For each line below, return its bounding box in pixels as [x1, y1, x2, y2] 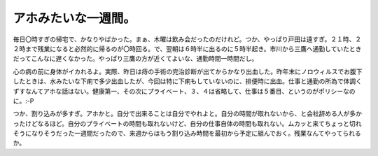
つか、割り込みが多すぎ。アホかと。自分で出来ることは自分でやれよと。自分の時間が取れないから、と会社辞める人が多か [13, 109, 363, 118]
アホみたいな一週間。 [13, 10, 136, 26]
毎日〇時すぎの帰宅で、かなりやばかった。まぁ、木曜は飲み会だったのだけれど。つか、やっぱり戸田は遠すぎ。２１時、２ [13, 35, 362, 43]
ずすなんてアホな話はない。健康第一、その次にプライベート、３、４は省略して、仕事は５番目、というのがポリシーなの [13, 87, 356, 95]
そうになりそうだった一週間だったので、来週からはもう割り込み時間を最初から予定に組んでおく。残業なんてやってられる [13, 129, 361, 138]
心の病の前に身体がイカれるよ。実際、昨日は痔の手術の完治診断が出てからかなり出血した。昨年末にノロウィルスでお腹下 [13, 67, 363, 76]
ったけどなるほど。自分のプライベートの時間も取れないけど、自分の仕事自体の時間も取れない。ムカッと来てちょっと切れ [13, 119, 362, 127]
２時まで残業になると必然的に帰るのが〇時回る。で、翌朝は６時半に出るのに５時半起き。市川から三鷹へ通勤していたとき [13, 44, 362, 52]
